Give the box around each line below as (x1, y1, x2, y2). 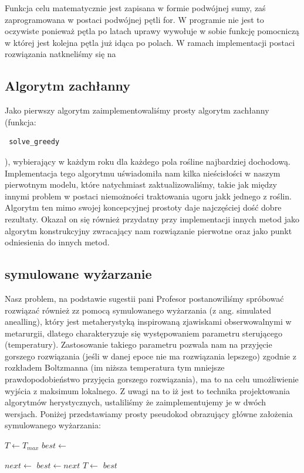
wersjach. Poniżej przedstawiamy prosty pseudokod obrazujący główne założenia (5, 407, 293, 419)
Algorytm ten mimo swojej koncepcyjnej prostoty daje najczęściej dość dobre (5, 201, 282, 214)
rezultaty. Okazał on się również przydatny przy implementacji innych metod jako (5, 212, 299, 225)
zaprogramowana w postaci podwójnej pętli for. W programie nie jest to (5, 13, 264, 25)
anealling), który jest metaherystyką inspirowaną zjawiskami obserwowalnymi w (5, 315, 292, 328)
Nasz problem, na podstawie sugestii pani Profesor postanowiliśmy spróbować (5, 292, 284, 304)
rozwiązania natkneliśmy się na (5, 48, 116, 60)
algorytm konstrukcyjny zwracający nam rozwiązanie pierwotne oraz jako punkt (5, 224, 292, 236)
